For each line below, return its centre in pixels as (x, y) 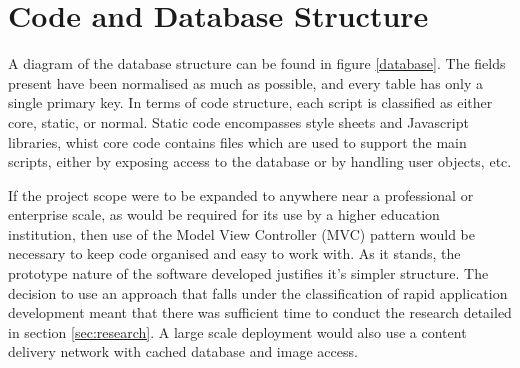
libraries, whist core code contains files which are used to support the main (237, 141)
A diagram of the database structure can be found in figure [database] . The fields (257, 63)
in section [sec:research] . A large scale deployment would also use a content (237, 331)
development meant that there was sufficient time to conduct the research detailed (260, 312)
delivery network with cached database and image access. (183, 351)
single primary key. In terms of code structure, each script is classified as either (250, 102)
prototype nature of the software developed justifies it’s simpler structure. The (248, 273)
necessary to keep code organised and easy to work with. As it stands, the (234, 253)
